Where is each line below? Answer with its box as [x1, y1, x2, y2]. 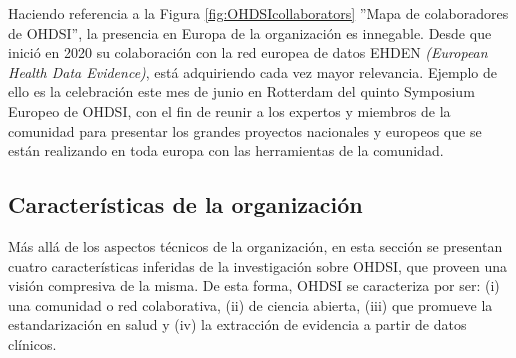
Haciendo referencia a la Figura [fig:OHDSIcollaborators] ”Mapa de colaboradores [8, 3, 509, 23]
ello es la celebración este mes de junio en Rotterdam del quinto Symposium [8, 81, 475, 102]
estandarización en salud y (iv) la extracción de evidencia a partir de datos [8, 314, 467, 335]
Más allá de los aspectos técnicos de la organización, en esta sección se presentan [8, 235, 503, 256]
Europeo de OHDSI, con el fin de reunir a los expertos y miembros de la [8, 100, 451, 121]
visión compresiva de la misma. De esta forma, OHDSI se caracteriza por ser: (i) [8, 275, 500, 296]
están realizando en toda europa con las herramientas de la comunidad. [8, 140, 444, 161]
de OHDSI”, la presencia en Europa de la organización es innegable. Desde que [8, 22, 492, 43]
